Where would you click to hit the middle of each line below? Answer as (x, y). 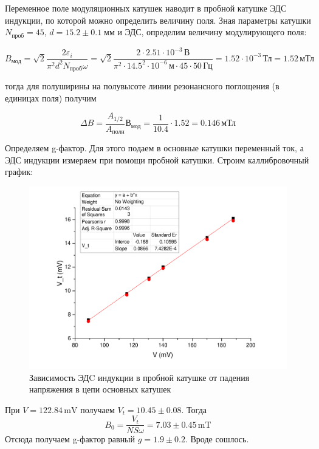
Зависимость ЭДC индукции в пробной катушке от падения (139, 377)
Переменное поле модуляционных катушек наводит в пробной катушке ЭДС (146, 8)
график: (19, 172)
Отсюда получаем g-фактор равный (70, 439)
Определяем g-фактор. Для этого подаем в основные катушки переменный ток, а (154, 148)
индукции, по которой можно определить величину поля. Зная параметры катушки (158, 20)
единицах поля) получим (51, 98)
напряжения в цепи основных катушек (100, 389)
